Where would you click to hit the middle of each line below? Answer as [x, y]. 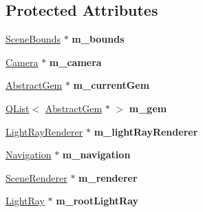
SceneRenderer [36, 177]
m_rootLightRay [97, 201]
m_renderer [108, 177]
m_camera [75, 62]
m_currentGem [111, 85]
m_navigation [96, 155]
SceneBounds [33, 39]
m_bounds [98, 39]
